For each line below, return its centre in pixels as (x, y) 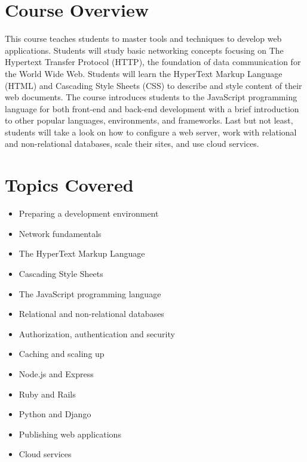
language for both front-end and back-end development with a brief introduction (152, 108)
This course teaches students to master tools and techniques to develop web (143, 38)
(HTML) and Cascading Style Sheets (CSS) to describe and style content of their (153, 85)
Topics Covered (69, 185)
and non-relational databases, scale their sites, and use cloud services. (132, 144)
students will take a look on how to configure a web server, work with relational (151, 132)
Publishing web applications (70, 434)
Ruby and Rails (47, 394)
